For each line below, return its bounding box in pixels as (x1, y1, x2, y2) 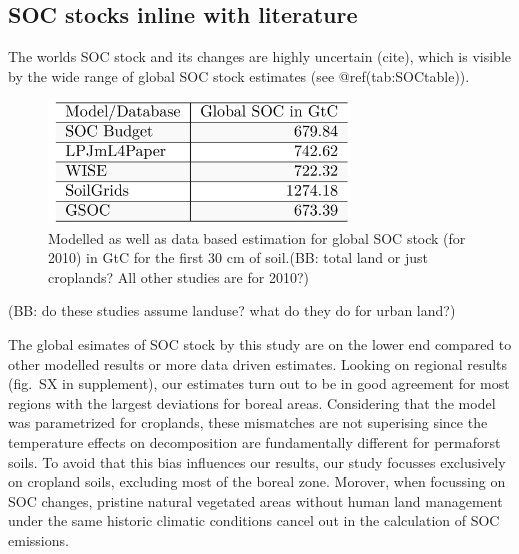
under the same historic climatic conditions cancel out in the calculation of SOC (8, 510, 500, 531)
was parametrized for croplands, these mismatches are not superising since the (8, 412, 488, 433)
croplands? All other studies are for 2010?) (48, 266, 309, 287)
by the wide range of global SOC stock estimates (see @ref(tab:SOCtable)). (8, 65, 470, 86)
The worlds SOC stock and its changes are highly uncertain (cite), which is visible (8, 46, 512, 67)
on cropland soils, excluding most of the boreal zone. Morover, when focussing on (8, 471, 506, 492)
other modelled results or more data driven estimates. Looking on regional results (8, 353, 508, 374)
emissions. (8, 530, 69, 551)
